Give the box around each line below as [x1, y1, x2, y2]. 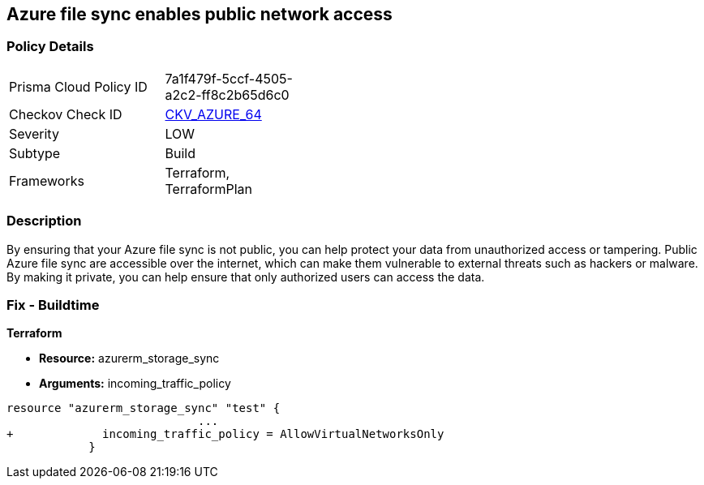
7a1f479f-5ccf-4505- [165, 70, 293, 87]
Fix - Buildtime [6, 296, 100, 313]
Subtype [9, 144, 61, 161]
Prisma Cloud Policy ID [9, 78, 148, 95]
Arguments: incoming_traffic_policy [39, 376, 231, 391]
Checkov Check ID [9, 105, 122, 122]
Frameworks [9, 172, 84, 189]
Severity [9, 125, 59, 142]
